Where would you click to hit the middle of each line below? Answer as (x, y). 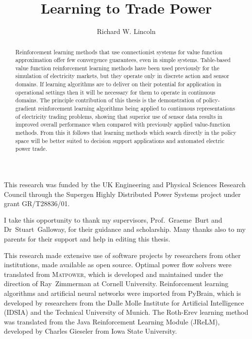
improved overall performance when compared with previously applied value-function (123, 124)
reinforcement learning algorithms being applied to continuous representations (136, 108)
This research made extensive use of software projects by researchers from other (122, 255)
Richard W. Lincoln (126, 31)
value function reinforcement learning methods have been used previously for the (117, 68)
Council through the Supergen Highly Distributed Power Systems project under (122, 194)
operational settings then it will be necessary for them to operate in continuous (115, 92)
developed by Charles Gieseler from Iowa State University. (91, 331)
